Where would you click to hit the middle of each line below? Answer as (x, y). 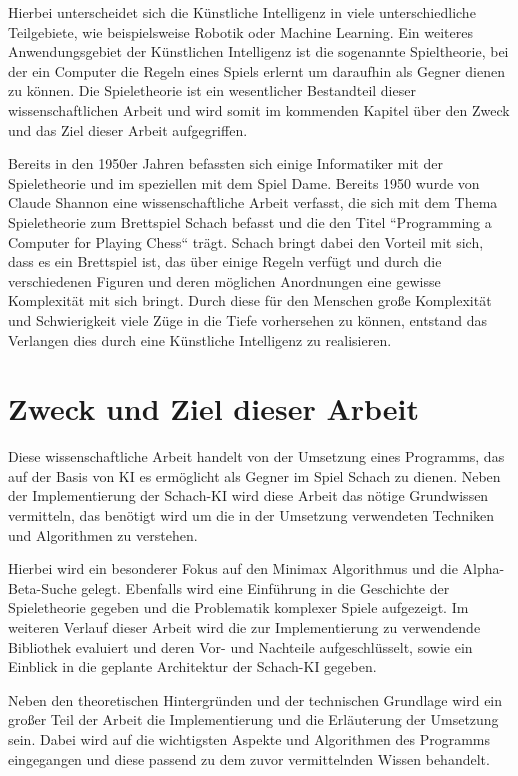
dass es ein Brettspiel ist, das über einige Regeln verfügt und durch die (225, 261)
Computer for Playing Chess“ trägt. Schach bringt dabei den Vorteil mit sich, (246, 241)
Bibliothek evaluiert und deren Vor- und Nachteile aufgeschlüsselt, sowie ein (240, 646)
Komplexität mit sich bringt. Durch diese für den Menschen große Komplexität (250, 300)
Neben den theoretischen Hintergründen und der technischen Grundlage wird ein (255, 699)
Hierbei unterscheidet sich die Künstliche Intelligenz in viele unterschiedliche (242, 12)
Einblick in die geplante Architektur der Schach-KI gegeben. (192, 666)
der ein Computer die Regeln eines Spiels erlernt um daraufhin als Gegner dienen (256, 70)
